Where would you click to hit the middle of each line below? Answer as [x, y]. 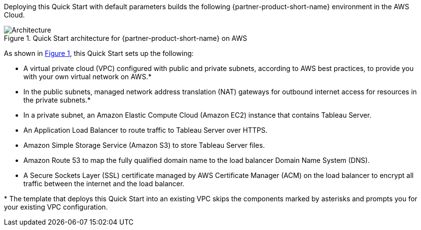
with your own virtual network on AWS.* [87, 77]
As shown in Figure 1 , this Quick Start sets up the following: [99, 53]
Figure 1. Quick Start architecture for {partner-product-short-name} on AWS [126, 38]
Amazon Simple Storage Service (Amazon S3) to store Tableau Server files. [144, 145]
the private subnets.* [57, 100]
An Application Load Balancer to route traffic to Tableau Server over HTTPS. [145, 130]
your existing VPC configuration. [56, 207]
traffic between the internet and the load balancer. [104, 184]
